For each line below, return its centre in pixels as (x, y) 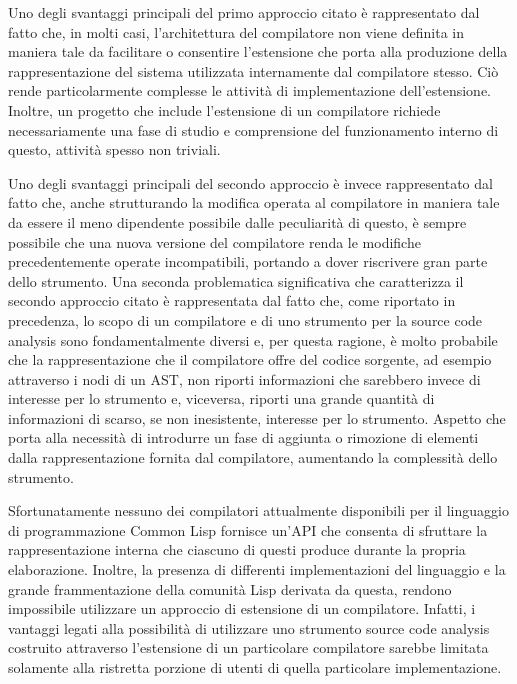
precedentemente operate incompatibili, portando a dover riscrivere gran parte (248, 261)
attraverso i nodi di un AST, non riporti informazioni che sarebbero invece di (244, 378)
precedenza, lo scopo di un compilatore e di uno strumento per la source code (245, 319)
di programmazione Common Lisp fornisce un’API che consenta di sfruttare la (248, 529)
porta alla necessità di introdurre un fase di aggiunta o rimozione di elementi (243, 437)
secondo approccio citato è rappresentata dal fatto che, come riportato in (232, 300)
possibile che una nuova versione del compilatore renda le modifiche (214, 241)
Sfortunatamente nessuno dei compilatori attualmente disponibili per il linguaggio (258, 510)
